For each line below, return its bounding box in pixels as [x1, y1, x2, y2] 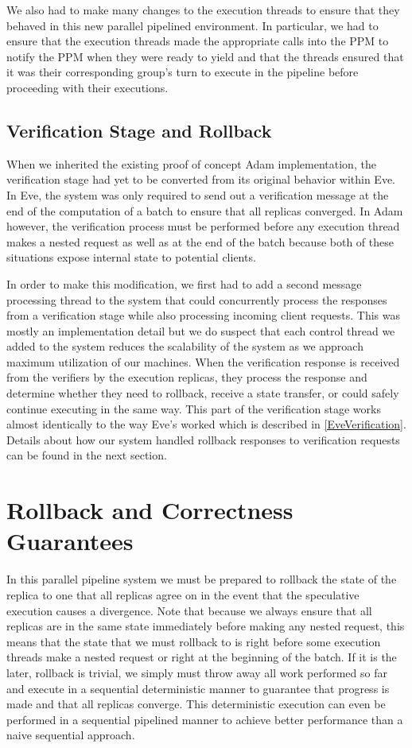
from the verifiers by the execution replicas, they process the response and [6, 369, 367, 386]
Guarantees [6, 525, 134, 557]
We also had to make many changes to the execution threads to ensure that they [6, 2, 400, 17]
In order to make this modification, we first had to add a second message [6, 275, 362, 292]
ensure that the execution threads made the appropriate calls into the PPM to [6, 33, 389, 49]
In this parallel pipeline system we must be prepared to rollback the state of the [6, 571, 397, 587]
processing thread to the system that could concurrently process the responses [6, 291, 387, 308]
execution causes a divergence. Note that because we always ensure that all [6, 602, 372, 618]
